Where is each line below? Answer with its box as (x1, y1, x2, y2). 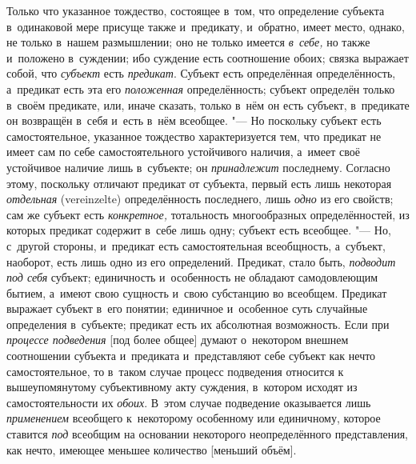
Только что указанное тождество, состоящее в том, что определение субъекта (6, 2, 385, 18)
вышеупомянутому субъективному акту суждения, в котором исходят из (6, 378, 358, 395)
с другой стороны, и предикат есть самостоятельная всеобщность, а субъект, (6, 237, 386, 254)
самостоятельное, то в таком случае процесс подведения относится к (6, 362, 344, 379)
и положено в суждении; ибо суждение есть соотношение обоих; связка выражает (6, 49, 409, 66)
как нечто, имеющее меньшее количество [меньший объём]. (6, 441, 297, 458)
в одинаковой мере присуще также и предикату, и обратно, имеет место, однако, (6, 18, 405, 34)
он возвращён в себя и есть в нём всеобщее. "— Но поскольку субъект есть (6, 112, 382, 129)
